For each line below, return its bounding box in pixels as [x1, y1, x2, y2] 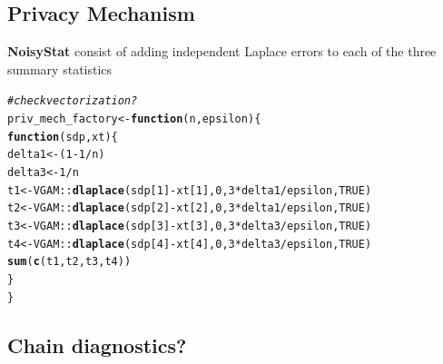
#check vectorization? [7, 94, 138, 108]
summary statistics [7, 59, 113, 78]
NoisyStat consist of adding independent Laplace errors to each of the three [7, 42, 437, 61]
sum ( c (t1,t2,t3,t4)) [7, 255, 132, 269]
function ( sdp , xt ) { [7, 130, 118, 143]
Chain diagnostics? [7, 330, 187, 359]
